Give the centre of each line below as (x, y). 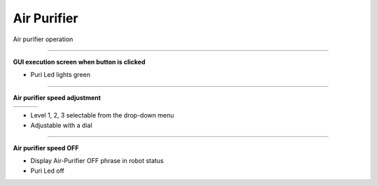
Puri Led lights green (61, 75)
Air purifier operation (43, 39)
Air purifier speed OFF (46, 148)
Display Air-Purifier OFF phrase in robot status (97, 161)
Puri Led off (47, 171)
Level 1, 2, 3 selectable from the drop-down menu (102, 115)
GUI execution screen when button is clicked (79, 62)
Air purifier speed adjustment (57, 97)
